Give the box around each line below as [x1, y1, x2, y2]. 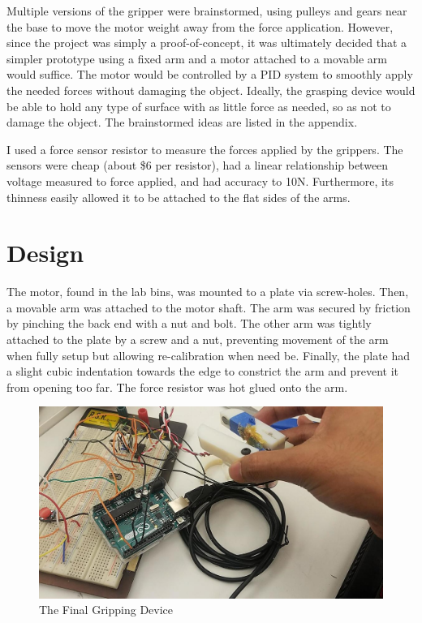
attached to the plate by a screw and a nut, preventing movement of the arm [6, 331, 389, 348]
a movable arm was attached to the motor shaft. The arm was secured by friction [6, 299, 411, 316]
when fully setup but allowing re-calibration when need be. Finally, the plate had [6, 346, 411, 363]
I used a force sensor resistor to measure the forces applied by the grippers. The [6, 140, 403, 157]
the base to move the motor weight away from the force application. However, [6, 18, 394, 35]
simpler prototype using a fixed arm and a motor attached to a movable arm [6, 49, 387, 67]
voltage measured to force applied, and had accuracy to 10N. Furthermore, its [6, 172, 394, 189]
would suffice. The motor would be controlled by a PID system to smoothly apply [6, 66, 413, 83]
